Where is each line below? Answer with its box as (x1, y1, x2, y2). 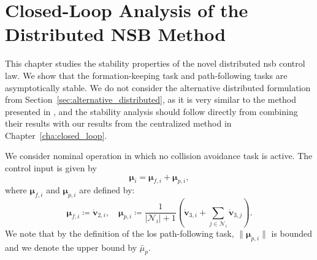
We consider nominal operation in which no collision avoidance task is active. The (5, 149, 313, 162)
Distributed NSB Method (5, 21, 226, 46)
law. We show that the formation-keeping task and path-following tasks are (5, 69, 288, 81)
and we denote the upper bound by (5, 240, 137, 253)
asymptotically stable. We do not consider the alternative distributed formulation (5, 81, 311, 94)
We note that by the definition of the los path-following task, (5, 226, 234, 239)
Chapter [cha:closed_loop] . (5, 128, 107, 141)
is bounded (271, 226, 313, 239)
